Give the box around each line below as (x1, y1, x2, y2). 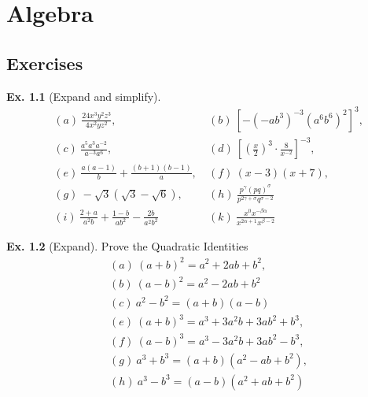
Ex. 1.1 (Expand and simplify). (6, 87, 161, 104)
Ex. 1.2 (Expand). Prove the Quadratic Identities (6, 238, 248, 254)
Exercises (6, 50, 83, 75)
